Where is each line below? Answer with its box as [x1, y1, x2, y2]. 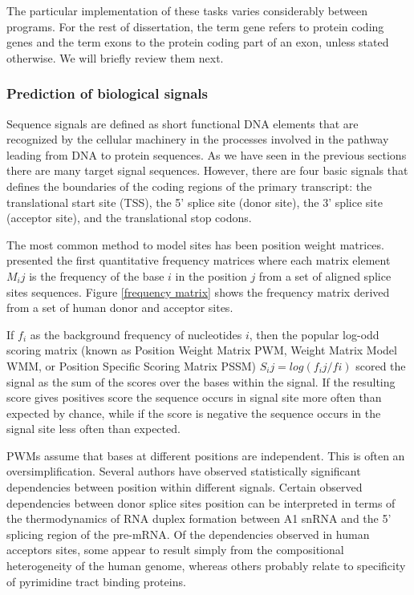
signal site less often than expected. [6, 420, 181, 437]
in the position [175, 267, 247, 284]
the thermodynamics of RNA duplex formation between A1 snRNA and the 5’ [6, 510, 392, 527]
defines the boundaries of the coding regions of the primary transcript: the [6, 177, 372, 194]
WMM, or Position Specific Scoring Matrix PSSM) [6, 357, 256, 374]
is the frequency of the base [29, 267, 164, 284]
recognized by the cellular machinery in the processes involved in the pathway [6, 131, 389, 148]
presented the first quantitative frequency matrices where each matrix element [6, 252, 391, 269]
